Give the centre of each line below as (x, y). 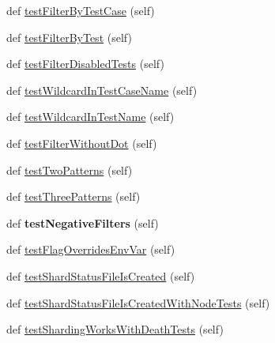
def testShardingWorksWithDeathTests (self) (115, 329)
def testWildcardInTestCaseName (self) (102, 90)
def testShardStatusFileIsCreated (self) (101, 275)
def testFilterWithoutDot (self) (82, 143)
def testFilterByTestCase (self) (81, 10)
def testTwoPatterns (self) (70, 170)
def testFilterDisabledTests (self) (85, 64)
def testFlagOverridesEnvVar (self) (91, 249)
